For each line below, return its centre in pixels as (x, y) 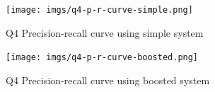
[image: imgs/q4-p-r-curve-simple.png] (99, 10)
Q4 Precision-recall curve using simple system (105, 32)
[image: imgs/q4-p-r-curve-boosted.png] (102, 58)
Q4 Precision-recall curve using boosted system (108, 80)
